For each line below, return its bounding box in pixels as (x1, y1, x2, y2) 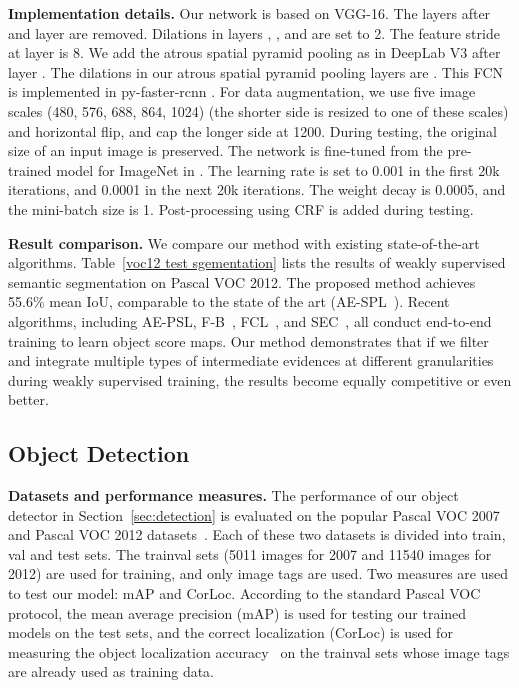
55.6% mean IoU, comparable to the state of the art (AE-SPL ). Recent (8, 291, 450, 312)
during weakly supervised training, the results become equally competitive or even (8, 369, 512, 390)
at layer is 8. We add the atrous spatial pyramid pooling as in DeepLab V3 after (8, 42, 501, 63)
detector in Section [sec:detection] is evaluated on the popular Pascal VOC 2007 (8, 504, 500, 525)
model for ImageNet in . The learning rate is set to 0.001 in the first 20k (56, 159, 500, 180)
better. (8, 389, 49, 410)
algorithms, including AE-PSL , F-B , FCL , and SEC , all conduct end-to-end (8, 310, 492, 331)
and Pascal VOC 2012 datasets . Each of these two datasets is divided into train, (8, 524, 506, 545)
